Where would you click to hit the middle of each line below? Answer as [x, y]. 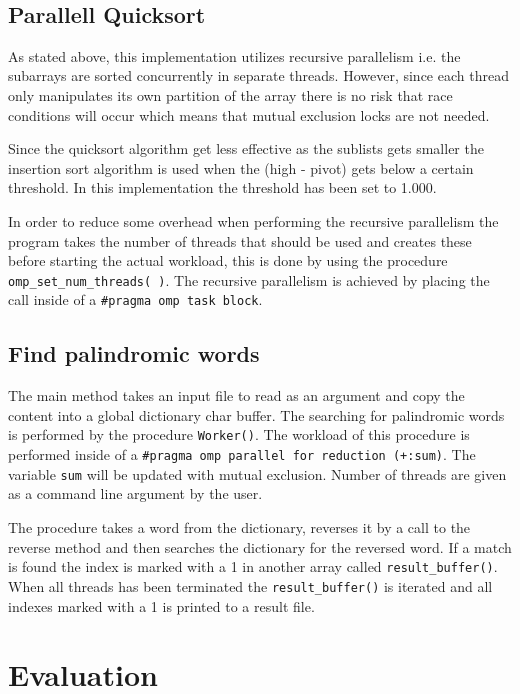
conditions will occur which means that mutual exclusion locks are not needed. [249, 114]
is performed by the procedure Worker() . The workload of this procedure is [239, 434]
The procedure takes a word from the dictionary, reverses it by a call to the [239, 527]
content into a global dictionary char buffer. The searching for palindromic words [256, 414]
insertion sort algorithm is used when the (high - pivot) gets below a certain [241, 167]
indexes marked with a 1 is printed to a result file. [161, 605]
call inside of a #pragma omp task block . [135, 299]
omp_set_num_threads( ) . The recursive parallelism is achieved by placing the [249, 279]
